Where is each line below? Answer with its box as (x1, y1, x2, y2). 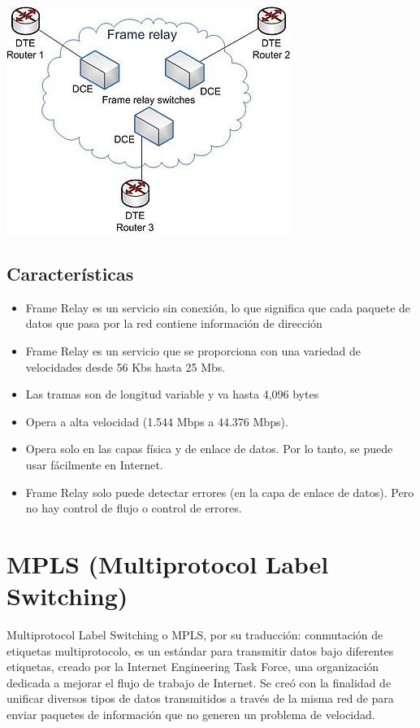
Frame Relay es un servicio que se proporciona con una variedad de (25, 342, 362, 359)
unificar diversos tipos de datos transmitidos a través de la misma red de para (6, 690, 394, 707)
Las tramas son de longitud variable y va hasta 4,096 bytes (25, 386, 319, 403)
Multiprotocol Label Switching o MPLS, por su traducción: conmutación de (6, 626, 383, 643)
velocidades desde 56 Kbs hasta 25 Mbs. (25, 358, 226, 375)
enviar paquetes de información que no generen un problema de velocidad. (6, 706, 375, 723)
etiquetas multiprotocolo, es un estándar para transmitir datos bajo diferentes (6, 642, 394, 659)
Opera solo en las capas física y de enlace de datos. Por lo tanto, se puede (25, 440, 393, 457)
